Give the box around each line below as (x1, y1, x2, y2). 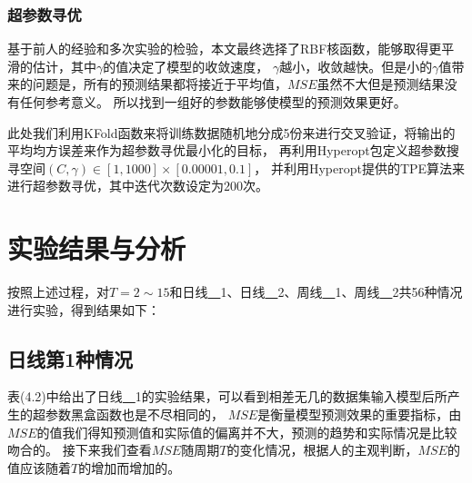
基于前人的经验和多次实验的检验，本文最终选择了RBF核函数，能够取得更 (7, 39, 442, 58)
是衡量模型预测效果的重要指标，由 (257, 405, 462, 424)
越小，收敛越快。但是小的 (279, 56, 433, 75)
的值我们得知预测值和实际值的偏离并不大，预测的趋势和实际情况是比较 (36, 422, 457, 441)
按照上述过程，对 (7, 282, 109, 301)
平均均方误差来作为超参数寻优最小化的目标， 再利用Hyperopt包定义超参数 (7, 141, 447, 160)
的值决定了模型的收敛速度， (103, 56, 269, 75)
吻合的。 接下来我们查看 (7, 440, 152, 459)
